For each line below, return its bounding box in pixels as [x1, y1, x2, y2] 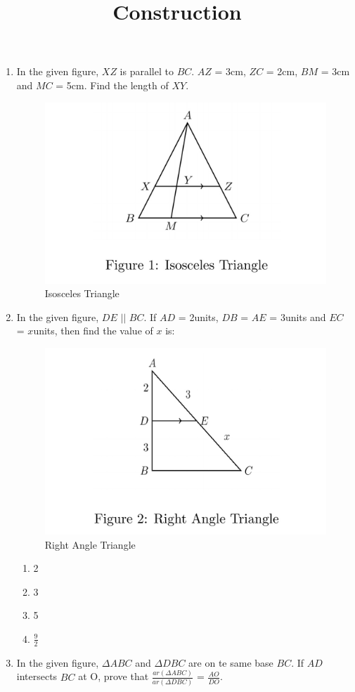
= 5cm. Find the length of [56, 77, 169, 92]
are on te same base [188, 655, 273, 670]
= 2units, [178, 309, 219, 324]
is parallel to [120, 64, 174, 79]
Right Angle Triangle [44, 537, 136, 551]
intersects [16, 669, 58, 684]
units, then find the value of [33, 323, 153, 338]
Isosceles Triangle [44, 286, 120, 301]
